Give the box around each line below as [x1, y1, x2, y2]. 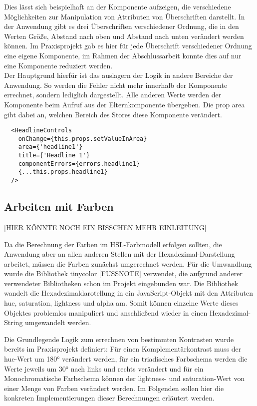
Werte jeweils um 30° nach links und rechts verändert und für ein [4, 363, 204, 374]
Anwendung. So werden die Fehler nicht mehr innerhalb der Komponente [4, 79, 228, 90]
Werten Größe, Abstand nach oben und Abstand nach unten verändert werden [4, 30, 244, 41]
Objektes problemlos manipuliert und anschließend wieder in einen [4, 307, 208, 318]
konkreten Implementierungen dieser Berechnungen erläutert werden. [4, 393, 215, 403]
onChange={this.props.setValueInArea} [18, 135, 147, 142]
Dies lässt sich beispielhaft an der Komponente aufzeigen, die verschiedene [4, 1, 231, 11]
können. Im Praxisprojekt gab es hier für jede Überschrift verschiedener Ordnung [4, 40, 252, 51]
